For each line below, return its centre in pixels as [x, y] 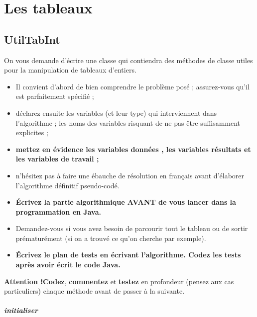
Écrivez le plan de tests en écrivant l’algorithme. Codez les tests [128, 255]
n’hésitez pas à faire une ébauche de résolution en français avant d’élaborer [130, 175]
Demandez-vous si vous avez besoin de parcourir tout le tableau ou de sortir [132, 228]
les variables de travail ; [57, 159]
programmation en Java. [58, 211]
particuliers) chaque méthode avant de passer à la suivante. [94, 291]
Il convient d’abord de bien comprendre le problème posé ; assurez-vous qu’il [132, 86]
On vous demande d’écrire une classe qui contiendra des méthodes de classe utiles [128, 60]
